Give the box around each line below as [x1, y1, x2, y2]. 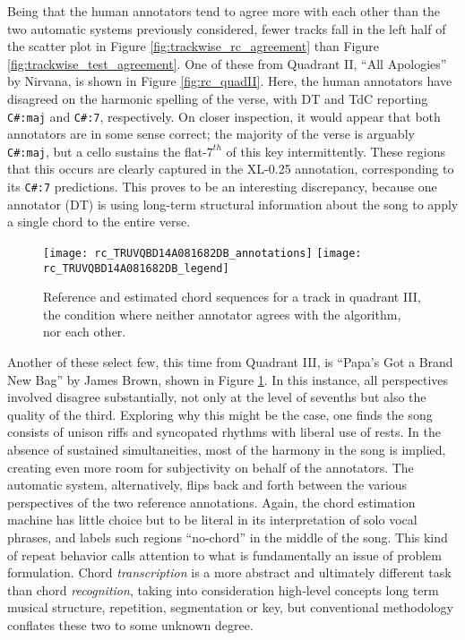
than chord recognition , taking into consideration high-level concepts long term [7, 580, 439, 599]
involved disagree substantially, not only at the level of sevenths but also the [7, 388, 426, 406]
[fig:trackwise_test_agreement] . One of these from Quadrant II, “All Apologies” [7, 54, 447, 73]
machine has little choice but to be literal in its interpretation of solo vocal [7, 510, 418, 529]
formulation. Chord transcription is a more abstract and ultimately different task [7, 563, 452, 582]
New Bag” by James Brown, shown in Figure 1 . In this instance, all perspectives [7, 370, 449, 388]
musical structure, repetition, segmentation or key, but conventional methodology [7, 598, 453, 617]
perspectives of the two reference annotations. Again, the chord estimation [7, 492, 416, 511]
